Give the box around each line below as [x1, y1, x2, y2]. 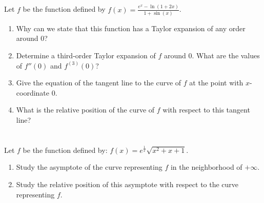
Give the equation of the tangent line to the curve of [16, 77, 181, 88]
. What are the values [192, 50, 260, 61]
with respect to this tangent [163, 104, 250, 115]
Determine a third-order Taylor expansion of [16, 50, 156, 61]
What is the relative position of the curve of [16, 104, 155, 115]
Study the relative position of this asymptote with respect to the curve [16, 179, 239, 189]
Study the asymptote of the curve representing [16, 162, 163, 172]
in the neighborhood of [170, 162, 242, 172]
